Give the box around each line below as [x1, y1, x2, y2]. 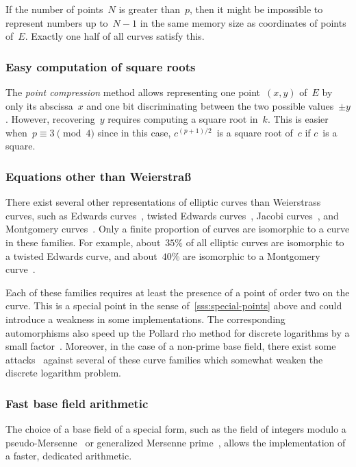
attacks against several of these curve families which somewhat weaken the [5, 352, 323, 366]
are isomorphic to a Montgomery [183, 248, 320, 263]
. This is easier [267, 112, 329, 126]
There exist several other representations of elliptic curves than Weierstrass [5, 195, 321, 209]
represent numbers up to [5, 15, 108, 29]
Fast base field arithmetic [5, 394, 149, 411]
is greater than [118, 2, 180, 16]
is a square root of [216, 125, 293, 139]
